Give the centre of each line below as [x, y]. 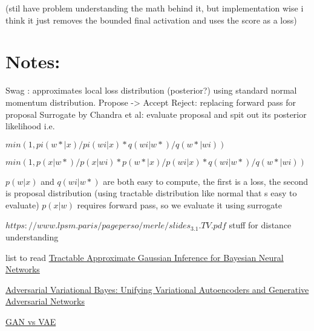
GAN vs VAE [31, 322]
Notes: [33, 61]
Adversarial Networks [45, 301]
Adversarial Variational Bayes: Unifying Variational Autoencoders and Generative [157, 289]
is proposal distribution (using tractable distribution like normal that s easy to [151, 193]
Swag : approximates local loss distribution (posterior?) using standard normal [151, 90]
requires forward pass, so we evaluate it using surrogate [180, 204]
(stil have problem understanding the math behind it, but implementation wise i [155, 8]
